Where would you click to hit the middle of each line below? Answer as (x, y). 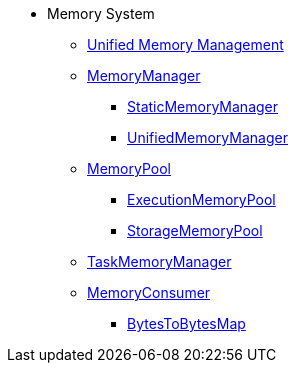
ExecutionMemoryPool (201, 199)
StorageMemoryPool (195, 230)
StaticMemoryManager (203, 106)
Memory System (101, 13)
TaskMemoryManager (159, 261)
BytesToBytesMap (186, 323)
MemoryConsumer (149, 292)
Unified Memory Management (185, 44)
